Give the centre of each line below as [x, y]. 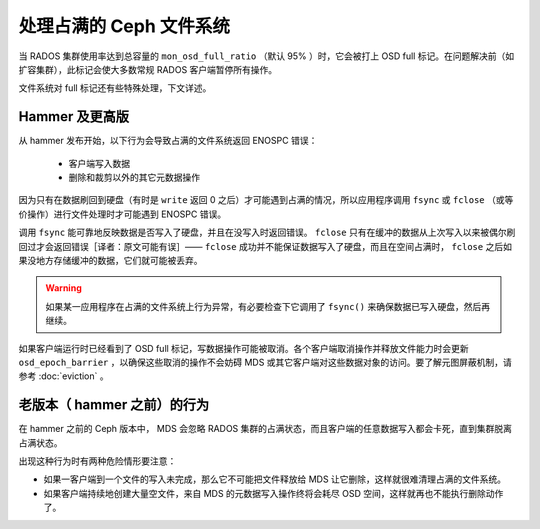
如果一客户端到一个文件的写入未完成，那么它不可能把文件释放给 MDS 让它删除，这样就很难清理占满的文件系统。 [275, 479]
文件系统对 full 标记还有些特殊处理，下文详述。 [115, 88]
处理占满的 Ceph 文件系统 [124, 26]
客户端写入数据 [99, 163]
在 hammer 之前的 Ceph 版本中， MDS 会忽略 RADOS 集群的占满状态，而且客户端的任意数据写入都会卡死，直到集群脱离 [265, 429]
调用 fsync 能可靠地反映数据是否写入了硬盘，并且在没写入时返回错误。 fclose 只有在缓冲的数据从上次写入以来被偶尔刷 [267, 232]
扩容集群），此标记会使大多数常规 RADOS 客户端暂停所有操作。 [148, 69]
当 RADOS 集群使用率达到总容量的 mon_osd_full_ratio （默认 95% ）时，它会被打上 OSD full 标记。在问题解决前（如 [266, 56]
